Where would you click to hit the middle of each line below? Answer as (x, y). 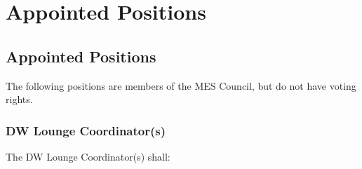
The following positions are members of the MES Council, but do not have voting (181, 85)
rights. (19, 99)
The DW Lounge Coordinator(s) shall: (88, 156)
